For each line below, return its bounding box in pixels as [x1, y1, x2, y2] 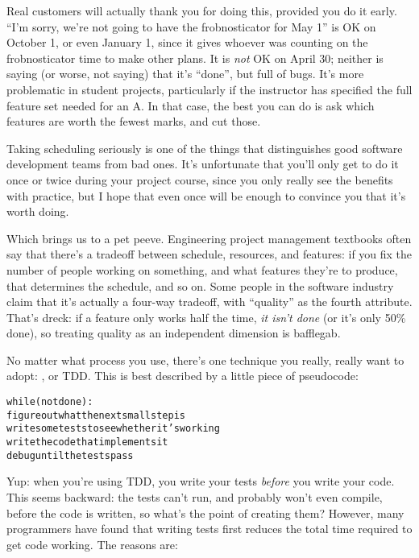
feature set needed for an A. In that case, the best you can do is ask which [6, 97, 375, 114]
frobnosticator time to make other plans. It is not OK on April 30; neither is [6, 49, 384, 66]
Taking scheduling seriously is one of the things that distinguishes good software [6, 139, 403, 156]
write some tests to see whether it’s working [6, 423, 220, 435]
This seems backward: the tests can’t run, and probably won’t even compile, [6, 488, 383, 505]
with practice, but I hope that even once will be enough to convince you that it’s [6, 187, 406, 204]
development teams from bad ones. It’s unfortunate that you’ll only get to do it [6, 155, 399, 172]
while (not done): [6, 396, 93, 408]
